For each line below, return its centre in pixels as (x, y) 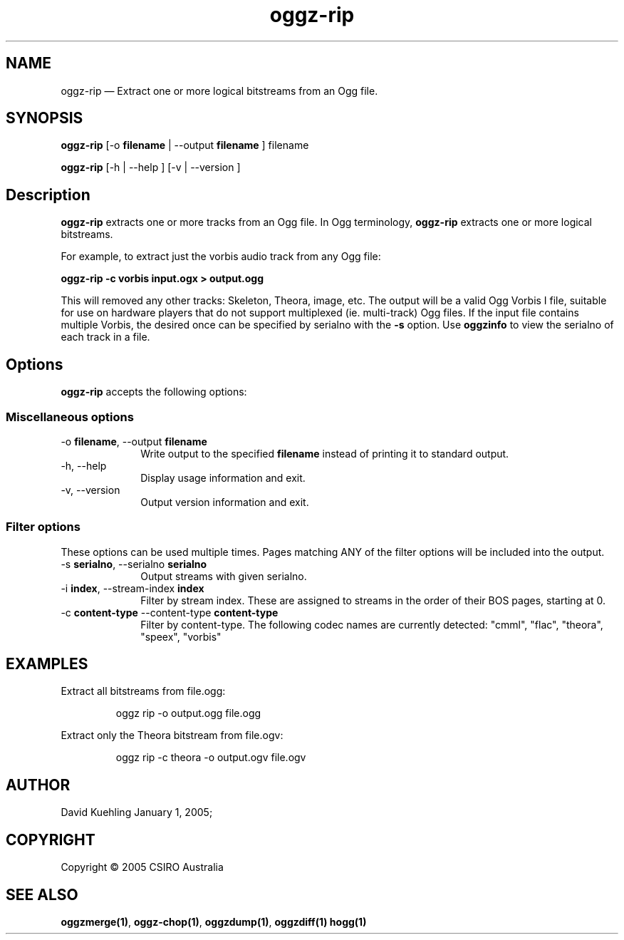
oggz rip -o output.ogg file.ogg (188, 713)
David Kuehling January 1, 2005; (137, 812)
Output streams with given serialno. (224, 576)
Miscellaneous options (70, 417)
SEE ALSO (42, 894)
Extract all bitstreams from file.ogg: (143, 691)
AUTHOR (38, 785)
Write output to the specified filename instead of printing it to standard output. (325, 453)
